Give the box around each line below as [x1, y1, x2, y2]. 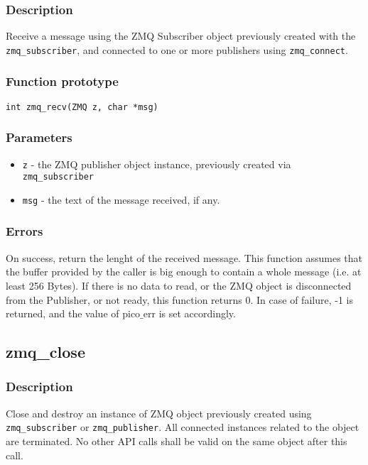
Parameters [6, 128, 72, 146]
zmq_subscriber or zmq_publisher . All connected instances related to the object [6, 420, 359, 434]
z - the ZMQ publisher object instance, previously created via [22, 156, 291, 171]
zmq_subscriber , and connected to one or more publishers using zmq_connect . [6, 42, 348, 57]
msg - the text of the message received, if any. [22, 192, 220, 207]
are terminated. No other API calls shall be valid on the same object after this [6, 433, 347, 448]
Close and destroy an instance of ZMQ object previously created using [6, 405, 312, 420]
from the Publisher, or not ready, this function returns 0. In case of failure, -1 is [6, 292, 353, 307]
